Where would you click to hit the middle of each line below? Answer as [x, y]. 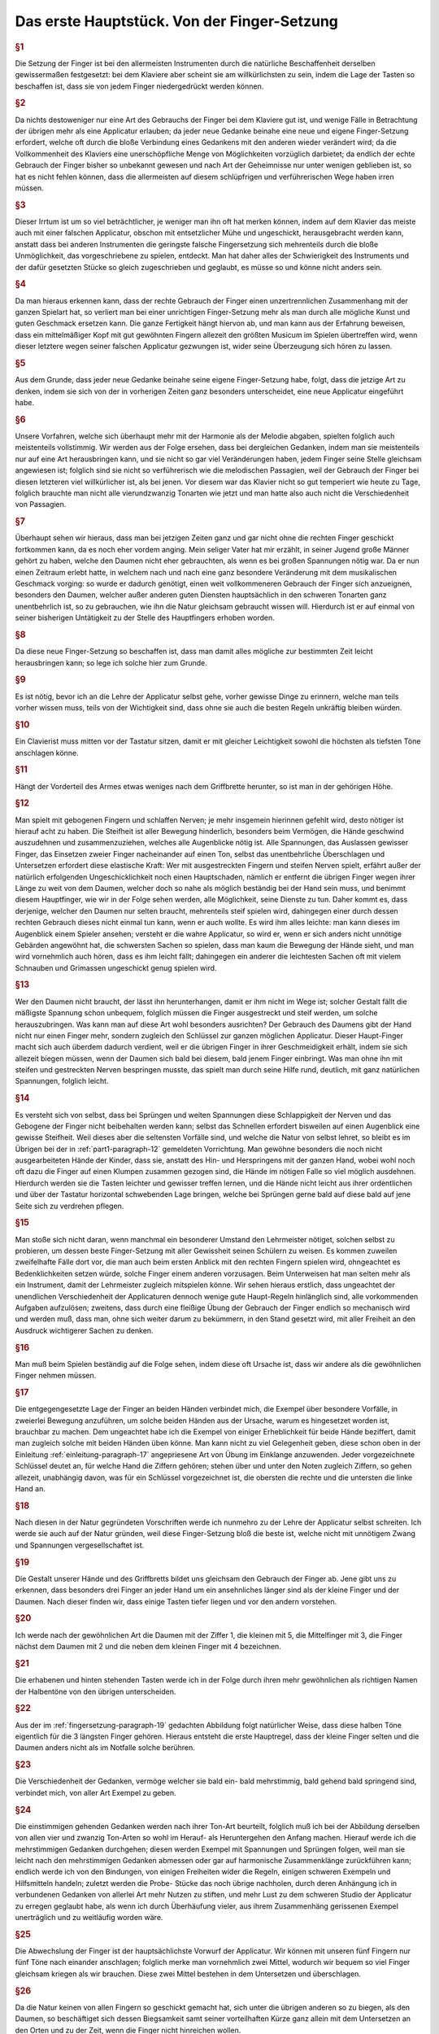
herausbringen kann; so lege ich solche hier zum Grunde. [111, 662]
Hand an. [30, 1489]
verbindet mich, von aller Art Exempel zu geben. [96, 1792]
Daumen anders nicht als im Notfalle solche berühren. [105, 1748]
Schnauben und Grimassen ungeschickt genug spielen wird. [116, 967]
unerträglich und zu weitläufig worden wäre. [89, 1917]
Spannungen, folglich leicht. [62, 1081]
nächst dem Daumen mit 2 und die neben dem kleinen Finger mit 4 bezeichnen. [148, 1647]
